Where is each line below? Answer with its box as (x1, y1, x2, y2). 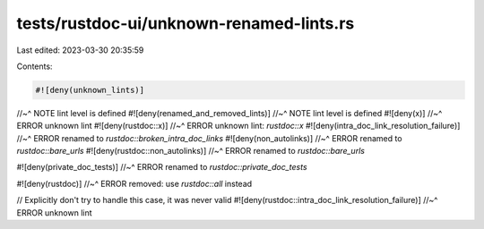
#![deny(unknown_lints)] (35, 85, 145, 95)
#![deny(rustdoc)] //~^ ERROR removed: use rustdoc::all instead (16, 178, 253, 189)
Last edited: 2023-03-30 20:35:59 (16, 45, 144, 55)
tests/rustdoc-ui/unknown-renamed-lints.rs (16, 13, 355, 33)
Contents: (16, 61, 53, 72)
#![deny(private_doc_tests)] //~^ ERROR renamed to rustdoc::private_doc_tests (16, 162, 308, 173)
